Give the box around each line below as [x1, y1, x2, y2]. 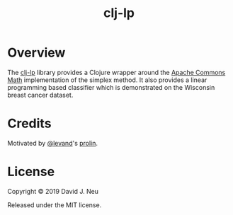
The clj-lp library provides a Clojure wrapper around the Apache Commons [7, 68, 226, 76]
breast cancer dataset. [7, 91, 74, 99]
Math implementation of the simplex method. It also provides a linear [7, 76, 208, 84]
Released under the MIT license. [7, 200, 102, 209]
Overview [7, 45, 66, 61]
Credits [7, 115, 52, 132]
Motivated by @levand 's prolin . [7, 139, 98, 147]
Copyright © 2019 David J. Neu [7, 187, 99, 195]
